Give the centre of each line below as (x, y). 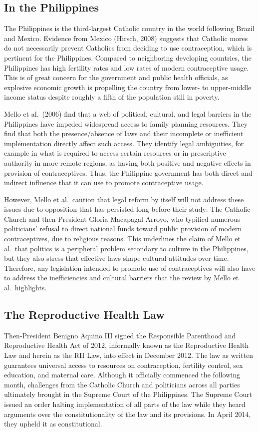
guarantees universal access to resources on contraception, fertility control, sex (124, 365)
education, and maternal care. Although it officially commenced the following (122, 375)
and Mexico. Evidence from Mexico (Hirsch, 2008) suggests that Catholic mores (126, 38)
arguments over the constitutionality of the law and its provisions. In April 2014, (128, 414)
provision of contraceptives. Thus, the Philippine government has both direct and (128, 172)
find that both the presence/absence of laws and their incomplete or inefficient (124, 133)
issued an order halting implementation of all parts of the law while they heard (125, 404)
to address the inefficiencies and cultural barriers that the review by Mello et (122, 278)
